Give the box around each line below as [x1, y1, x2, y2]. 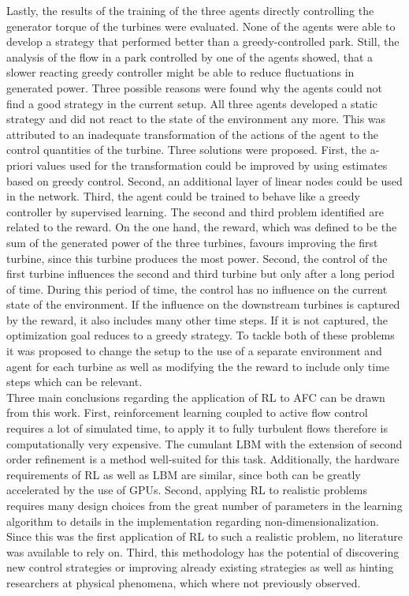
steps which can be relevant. [6, 373, 143, 390]
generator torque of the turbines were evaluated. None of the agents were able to [6, 17, 396, 34]
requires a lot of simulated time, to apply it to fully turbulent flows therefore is [6, 420, 388, 437]
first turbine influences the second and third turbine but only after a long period [6, 265, 395, 282]
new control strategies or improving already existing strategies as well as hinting [6, 559, 394, 575]
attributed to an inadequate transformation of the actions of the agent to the [6, 126, 379, 142]
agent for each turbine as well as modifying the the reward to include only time [6, 358, 390, 374]
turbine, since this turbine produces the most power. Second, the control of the [6, 249, 388, 266]
